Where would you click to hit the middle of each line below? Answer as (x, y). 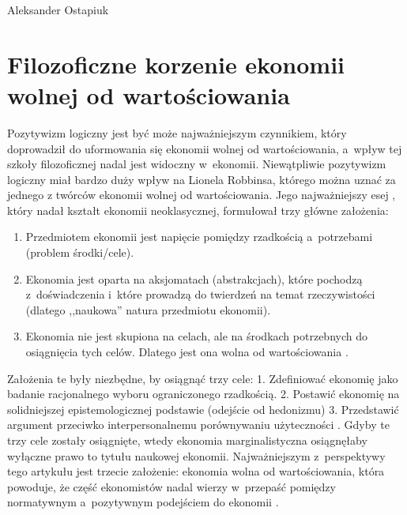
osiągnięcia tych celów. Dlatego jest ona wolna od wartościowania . (187, 352)
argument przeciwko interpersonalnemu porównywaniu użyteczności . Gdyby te (198, 425)
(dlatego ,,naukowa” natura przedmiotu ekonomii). (148, 309)
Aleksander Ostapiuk (58, 9)
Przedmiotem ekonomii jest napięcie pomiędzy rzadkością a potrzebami (199, 237)
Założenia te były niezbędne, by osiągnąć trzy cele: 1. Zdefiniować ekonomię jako (203, 378)
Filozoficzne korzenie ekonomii (176, 64)
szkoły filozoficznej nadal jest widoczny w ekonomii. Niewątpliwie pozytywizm (197, 164)
